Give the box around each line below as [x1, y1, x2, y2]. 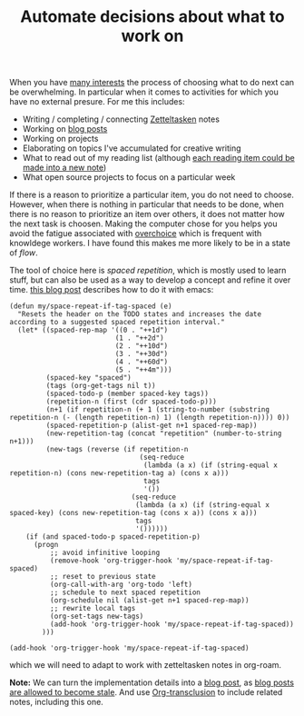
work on [121, 25, 184, 46]
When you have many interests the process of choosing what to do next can [9, 77, 295, 88]
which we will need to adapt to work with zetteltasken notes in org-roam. [9, 660, 282, 671]
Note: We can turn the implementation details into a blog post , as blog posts [9, 677, 295, 688]
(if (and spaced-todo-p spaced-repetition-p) [25, 532, 201, 542]
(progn [33, 541, 59, 550]
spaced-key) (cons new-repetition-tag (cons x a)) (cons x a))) [9, 509, 258, 518]
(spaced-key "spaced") [45, 373, 132, 383]
